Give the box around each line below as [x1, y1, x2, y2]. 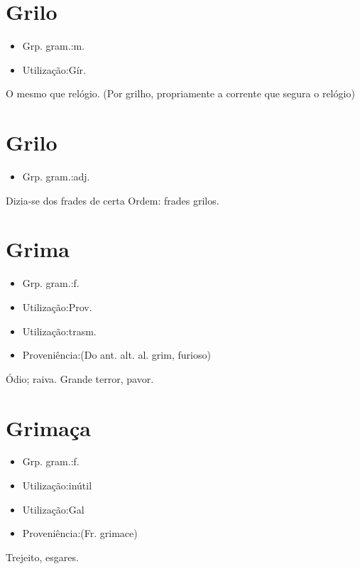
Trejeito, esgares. [6, 549, 79, 564]
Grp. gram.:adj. [22, 169, 90, 184]
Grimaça [6, 413, 91, 442]
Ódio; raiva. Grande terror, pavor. [6, 371, 154, 386]
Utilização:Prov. [22, 299, 92, 314]
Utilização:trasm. [22, 323, 97, 338]
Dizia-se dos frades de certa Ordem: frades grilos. [6, 193, 219, 207]
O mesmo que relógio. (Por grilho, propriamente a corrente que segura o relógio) [6, 86, 355, 101]
